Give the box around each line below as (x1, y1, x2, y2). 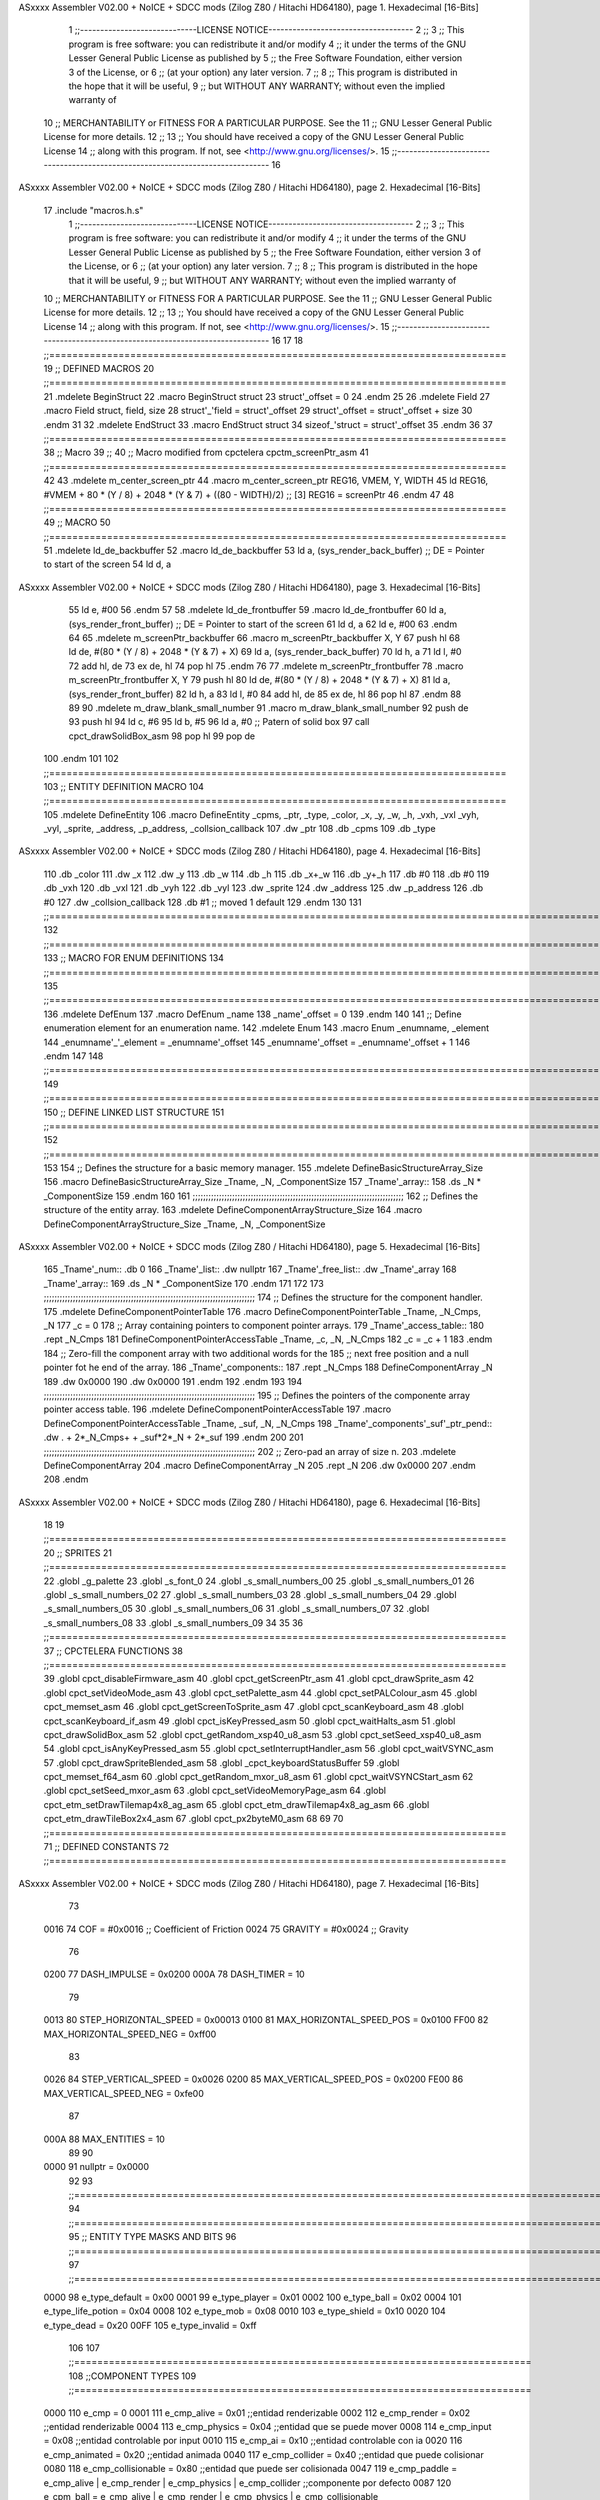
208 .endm (43, 1473, 89, 1485)
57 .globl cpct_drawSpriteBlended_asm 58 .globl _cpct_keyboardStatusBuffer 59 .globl (43, 1756, 400, 1769)
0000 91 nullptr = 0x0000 (43, 2161, 150, 2173)
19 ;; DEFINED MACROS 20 (43, 362, 155, 374)
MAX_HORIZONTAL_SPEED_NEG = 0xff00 (43, 2028, 217, 2040)
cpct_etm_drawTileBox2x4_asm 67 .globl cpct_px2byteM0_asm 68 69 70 (43, 1813, 344, 1825)
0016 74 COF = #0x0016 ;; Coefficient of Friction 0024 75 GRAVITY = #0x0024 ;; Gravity (43, 1923, 409, 1935)
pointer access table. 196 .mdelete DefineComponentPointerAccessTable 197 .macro (43, 1403, 392, 1415)
